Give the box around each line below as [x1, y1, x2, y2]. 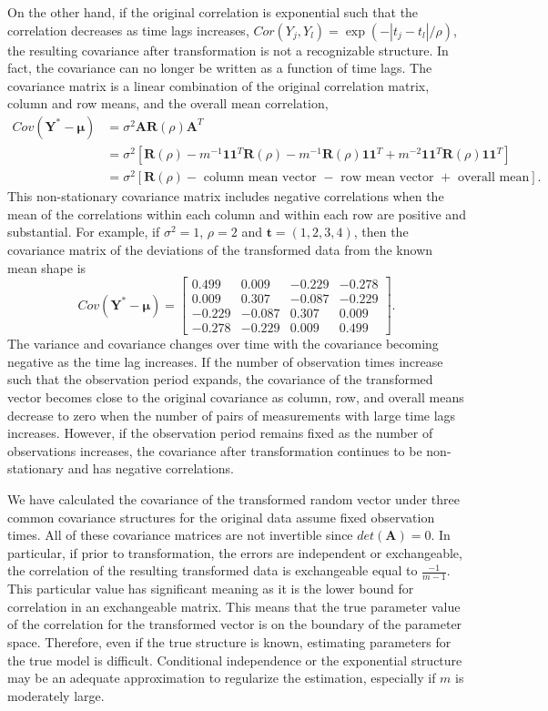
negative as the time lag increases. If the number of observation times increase [7, 351, 443, 371]
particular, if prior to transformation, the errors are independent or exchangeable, [7, 543, 462, 562]
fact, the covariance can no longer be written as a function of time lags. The [7, 58, 432, 77]
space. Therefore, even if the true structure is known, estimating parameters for [7, 632, 452, 651]
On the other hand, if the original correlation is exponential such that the [7, 3, 419, 21]
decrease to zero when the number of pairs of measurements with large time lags [7, 405, 456, 424]
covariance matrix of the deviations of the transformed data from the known [7, 239, 433, 259]
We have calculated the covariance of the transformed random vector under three [7, 489, 460, 508]
